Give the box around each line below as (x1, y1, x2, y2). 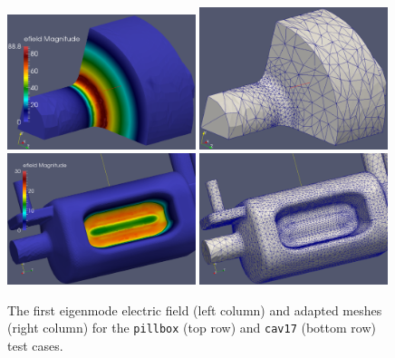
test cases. (7, 336, 63, 355)
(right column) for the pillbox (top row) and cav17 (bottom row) (7, 318, 376, 337)
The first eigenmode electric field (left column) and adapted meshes (7, 300, 382, 319)
